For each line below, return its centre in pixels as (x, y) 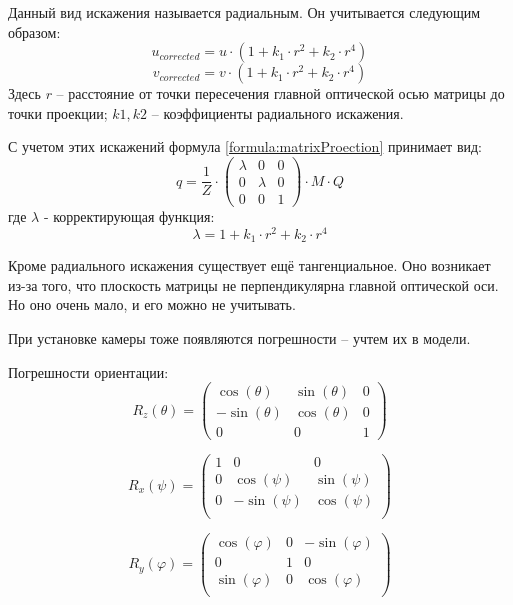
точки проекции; (58, 112)
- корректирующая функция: (129, 216)
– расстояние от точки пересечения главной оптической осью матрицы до (280, 93)
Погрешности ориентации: (88, 371)
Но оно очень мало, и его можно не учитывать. (152, 304)
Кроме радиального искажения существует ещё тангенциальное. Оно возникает (249, 265)
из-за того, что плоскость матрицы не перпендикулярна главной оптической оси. (253, 284)
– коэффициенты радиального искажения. (277, 112)
